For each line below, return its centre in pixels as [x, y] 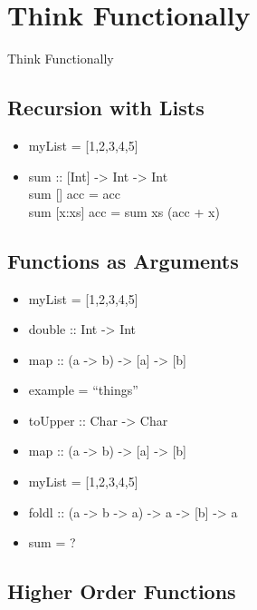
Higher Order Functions [122, 591]
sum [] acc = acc [74, 194]
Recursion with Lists [106, 108]
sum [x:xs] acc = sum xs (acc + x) [124, 211]
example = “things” [83, 390]
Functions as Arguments [123, 260]
